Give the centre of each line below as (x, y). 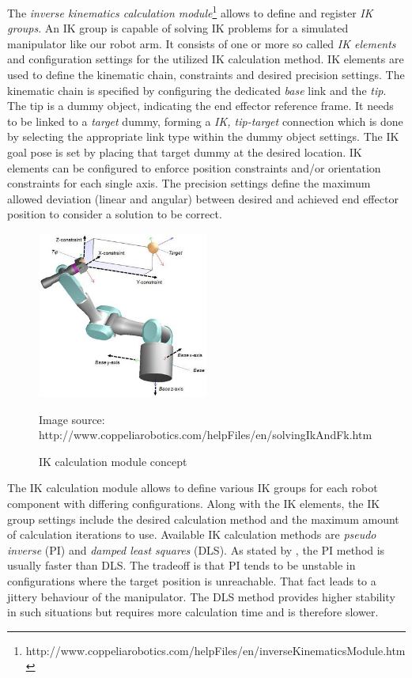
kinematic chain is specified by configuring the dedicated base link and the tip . (197, 90)
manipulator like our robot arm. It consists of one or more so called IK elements (202, 43)
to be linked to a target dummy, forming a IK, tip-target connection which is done (205, 121)
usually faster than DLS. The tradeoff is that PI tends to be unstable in (181, 565)
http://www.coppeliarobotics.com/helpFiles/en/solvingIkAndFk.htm (206, 435)
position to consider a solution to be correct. (115, 214)
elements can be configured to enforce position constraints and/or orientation (194, 167)
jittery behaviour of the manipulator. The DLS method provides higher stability (201, 596)
